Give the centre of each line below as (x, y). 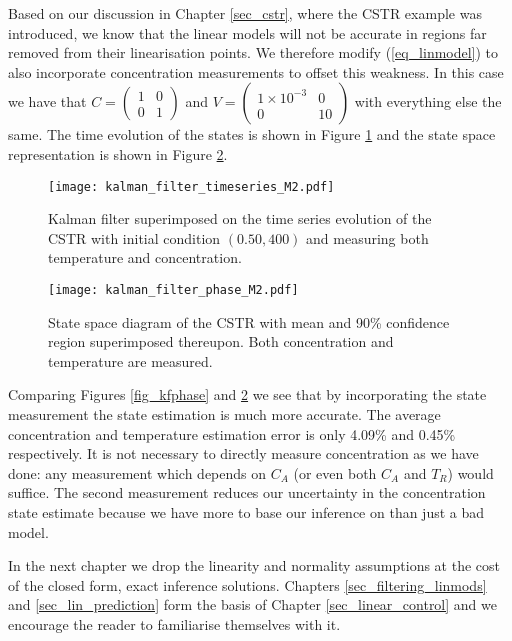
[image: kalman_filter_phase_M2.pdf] (173, 290)
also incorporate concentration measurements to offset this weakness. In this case (256, 71)
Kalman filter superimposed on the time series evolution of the (240, 218)
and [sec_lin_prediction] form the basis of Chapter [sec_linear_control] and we (252, 604)
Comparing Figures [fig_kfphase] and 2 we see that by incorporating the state (247, 394)
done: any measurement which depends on (137, 472)
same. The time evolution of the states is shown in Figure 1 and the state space (252, 134)
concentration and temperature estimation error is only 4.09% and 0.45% (232, 433)
